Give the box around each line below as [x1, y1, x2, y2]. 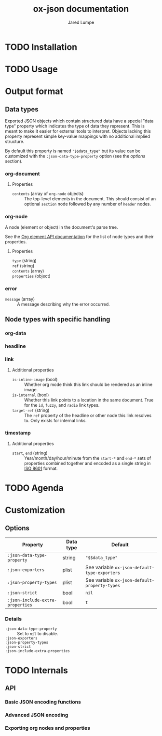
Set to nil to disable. [17, 631, 59, 637]
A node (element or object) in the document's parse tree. [5, 224, 118, 230]
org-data [5, 330, 27, 336]
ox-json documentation [33, 3, 129, 15]
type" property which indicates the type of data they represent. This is [5, 123, 145, 129]
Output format [5, 86, 64, 97]
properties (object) [12, 273, 51, 279]
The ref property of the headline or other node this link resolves [24, 412, 152, 418]
